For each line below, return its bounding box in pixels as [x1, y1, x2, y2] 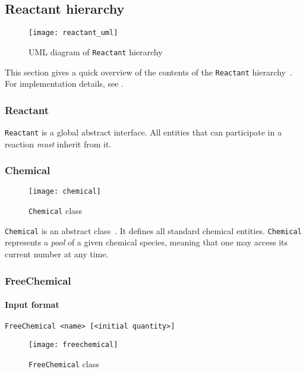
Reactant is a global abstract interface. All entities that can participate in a [5, 125, 282, 138]
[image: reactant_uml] [29, 29, 118, 37]
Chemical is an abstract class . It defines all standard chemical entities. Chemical [5, 224, 302, 237]
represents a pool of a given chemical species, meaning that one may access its [5, 236, 288, 248]
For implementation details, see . [5, 77, 124, 90]
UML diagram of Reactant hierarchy [29, 45, 163, 58]
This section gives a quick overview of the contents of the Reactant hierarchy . [5, 65, 292, 78]
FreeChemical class [29, 357, 99, 370]
